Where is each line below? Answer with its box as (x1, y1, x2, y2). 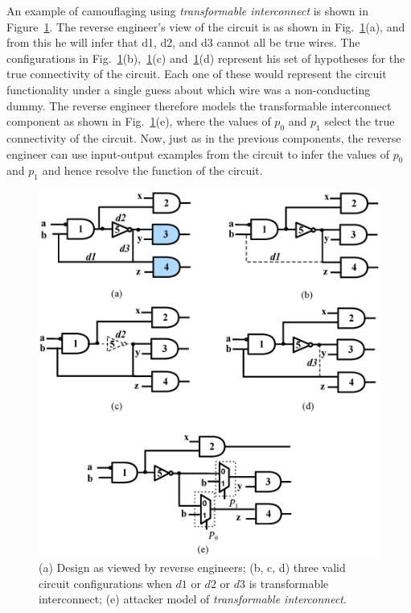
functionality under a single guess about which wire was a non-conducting (6, 81, 371, 97)
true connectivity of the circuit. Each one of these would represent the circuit (6, 65, 387, 82)
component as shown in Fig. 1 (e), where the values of (6, 113, 271, 130)
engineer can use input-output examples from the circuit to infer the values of (6, 145, 389, 162)
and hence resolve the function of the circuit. (42, 162, 263, 179)
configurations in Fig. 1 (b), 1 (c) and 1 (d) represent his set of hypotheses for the (6, 49, 405, 66)
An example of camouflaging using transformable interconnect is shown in (6, 2, 368, 19)
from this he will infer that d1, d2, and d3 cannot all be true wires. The (6, 34, 360, 51)
